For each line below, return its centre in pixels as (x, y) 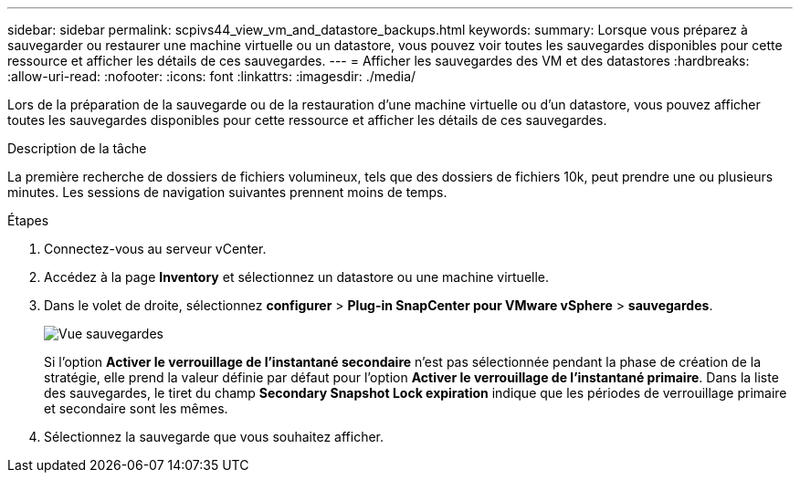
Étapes (28, 220)
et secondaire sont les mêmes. (136, 408)
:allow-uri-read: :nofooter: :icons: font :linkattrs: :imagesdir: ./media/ (212, 76)
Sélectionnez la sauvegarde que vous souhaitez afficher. (214, 437)
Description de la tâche (77, 148)
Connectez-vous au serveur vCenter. (155, 249)
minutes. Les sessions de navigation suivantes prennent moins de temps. (227, 192)
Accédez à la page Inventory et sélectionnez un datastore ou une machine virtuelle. (297, 277)
